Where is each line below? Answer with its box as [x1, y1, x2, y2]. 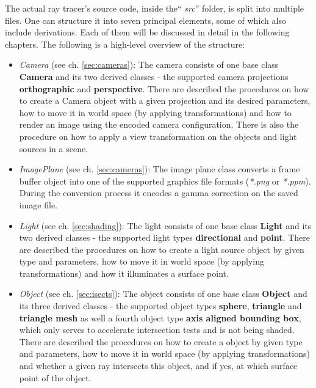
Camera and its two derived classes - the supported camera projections [19, 70, 289, 82]
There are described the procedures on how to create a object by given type [19, 335, 303, 348]
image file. [19, 198, 58, 211]
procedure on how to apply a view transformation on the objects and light [19, 130, 297, 142]
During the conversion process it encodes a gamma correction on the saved [19, 186, 298, 199]
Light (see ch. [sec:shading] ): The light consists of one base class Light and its [19, 219, 312, 232]
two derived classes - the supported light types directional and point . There [19, 231, 310, 244]
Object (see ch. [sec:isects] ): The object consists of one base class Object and [19, 287, 307, 300]
